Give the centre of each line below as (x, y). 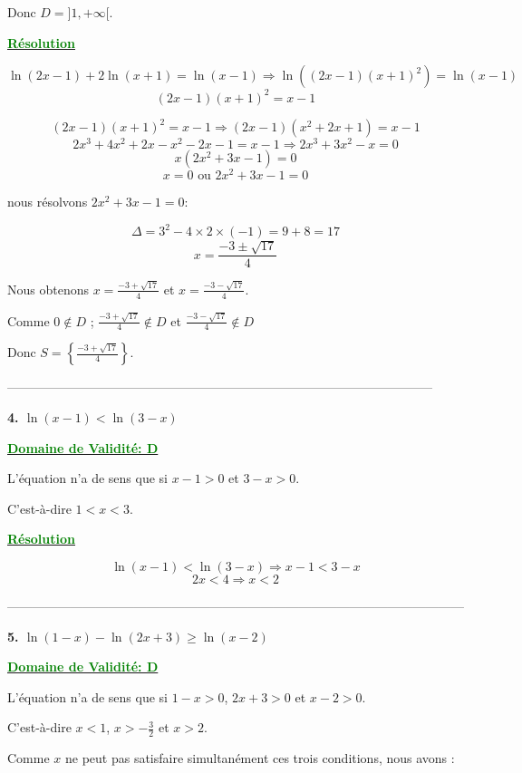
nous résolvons (48, 202)
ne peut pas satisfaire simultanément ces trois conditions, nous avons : (260, 758)
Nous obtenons (48, 289)
